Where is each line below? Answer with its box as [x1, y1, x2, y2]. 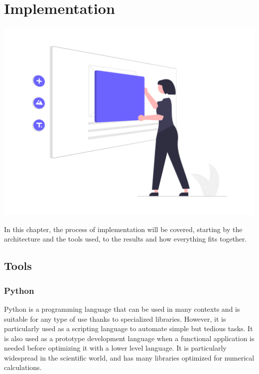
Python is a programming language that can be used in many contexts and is [4, 303, 240, 314]
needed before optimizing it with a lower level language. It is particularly [4, 343, 227, 353]
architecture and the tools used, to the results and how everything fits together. [4, 234, 247, 244]
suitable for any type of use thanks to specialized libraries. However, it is [4, 313, 226, 324]
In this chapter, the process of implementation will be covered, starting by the [4, 224, 243, 234]
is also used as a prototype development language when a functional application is [4, 333, 255, 343]
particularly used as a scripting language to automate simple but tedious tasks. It [4, 323, 253, 334]
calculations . [4, 362, 42, 373]
